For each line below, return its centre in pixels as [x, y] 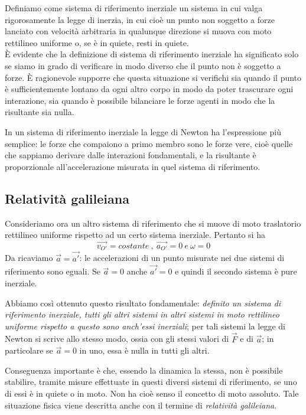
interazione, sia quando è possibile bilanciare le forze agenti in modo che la [140, 100]
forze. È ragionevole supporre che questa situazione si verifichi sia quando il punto [153, 77]
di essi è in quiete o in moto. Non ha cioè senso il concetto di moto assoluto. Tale [152, 393]
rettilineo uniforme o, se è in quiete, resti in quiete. [97, 42]
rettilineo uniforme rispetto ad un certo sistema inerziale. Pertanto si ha [135, 235]
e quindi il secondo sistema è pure [236, 271]
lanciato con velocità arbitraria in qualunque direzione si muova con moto [138, 31]
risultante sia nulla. [40, 112]
